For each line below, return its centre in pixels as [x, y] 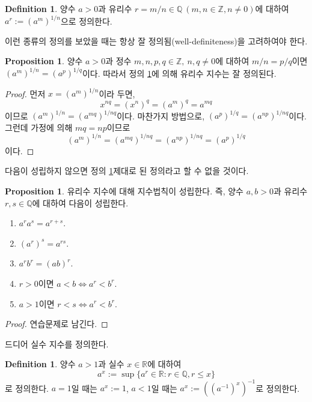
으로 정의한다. [86, 21]
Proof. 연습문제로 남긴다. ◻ [57, 324]
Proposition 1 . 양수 [44, 61]
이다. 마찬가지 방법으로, [161, 115]
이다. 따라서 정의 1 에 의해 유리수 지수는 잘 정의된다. [179, 73]
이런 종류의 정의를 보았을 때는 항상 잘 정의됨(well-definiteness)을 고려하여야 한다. [156, 40]
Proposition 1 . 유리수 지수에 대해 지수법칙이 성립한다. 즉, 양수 [124, 190]
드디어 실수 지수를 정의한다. [57, 343]
